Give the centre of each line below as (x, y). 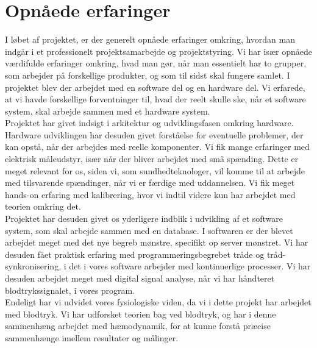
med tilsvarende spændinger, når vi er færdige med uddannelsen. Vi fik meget (150, 183)
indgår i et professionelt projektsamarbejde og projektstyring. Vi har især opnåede (158, 51)
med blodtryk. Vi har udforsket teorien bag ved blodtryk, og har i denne (141, 314)
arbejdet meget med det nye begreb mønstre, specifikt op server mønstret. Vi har (157, 242)
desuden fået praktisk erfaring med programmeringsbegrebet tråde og (135, 254)
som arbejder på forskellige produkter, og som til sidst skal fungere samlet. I (148, 75)
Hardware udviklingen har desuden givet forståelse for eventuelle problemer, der (154, 134)
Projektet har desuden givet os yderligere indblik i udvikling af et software (144, 218)
